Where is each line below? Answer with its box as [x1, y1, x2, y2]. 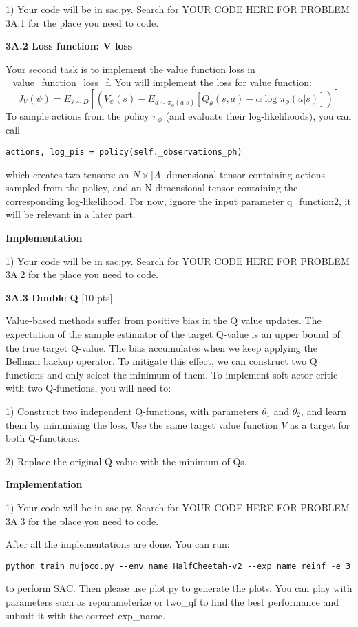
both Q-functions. [6, 431, 81, 445]
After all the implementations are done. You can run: [6, 537, 230, 551]
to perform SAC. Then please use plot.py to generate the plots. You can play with [6, 581, 352, 595]
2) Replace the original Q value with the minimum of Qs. [6, 454, 247, 468]
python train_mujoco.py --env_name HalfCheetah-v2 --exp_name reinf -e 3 [6, 561, 351, 571]
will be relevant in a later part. [6, 207, 136, 222]
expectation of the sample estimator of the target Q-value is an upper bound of [6, 327, 340, 341]
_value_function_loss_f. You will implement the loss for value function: [6, 75, 312, 89]
